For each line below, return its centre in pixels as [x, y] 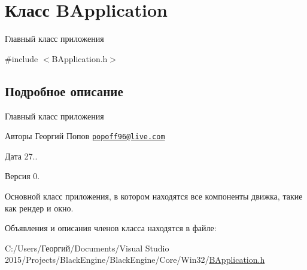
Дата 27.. [21, 156]
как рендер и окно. [39, 208]
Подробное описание [64, 90]
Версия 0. [22, 176]
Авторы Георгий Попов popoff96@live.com [85, 136]
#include [22, 58]
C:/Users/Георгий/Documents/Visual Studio [87, 248]
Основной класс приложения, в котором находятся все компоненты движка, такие [154, 196]
